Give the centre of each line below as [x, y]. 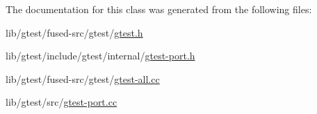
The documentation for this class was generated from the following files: [159, 9]
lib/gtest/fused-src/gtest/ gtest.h [74, 32]
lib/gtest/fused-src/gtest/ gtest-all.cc [83, 78]
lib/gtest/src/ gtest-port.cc [62, 102]
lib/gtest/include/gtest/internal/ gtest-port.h [100, 56]
